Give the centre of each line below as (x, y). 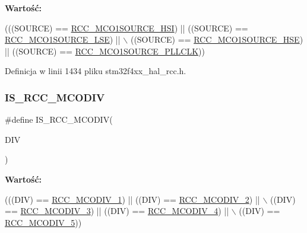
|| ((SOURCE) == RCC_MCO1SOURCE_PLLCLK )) (105, 51)
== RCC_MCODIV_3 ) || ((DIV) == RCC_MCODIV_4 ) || (117, 211)
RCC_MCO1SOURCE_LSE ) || (63, 39)
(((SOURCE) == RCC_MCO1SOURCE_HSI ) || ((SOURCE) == (126, 28)
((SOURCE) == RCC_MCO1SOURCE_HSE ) (217, 39)
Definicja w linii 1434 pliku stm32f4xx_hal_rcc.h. (96, 71)
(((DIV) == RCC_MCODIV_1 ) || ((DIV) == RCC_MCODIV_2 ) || (132, 199)
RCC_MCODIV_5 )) (43, 222)
